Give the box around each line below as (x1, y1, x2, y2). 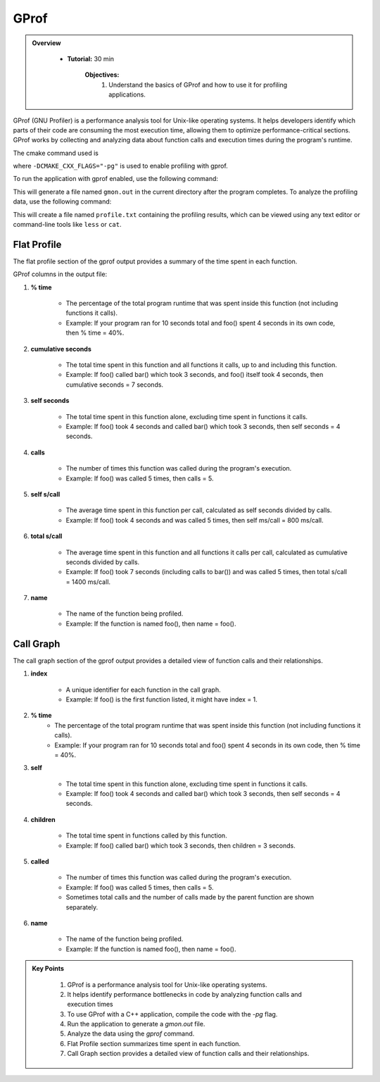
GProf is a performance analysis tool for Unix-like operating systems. (67, 980, 267, 989)
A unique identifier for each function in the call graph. (65, 685, 221, 694)
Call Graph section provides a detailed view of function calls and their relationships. (67, 1050, 310, 1058)
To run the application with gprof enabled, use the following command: (13, 175, 218, 183)
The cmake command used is (13, 149, 99, 157)
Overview (32, 39, 61, 47)
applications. (108, 90, 146, 99)
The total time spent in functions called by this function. (65, 831, 228, 840)
